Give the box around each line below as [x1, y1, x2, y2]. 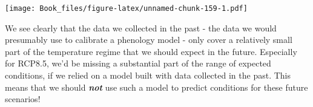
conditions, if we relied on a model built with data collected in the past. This [5, 69, 291, 82]
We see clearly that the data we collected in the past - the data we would [5, 21, 277, 34]
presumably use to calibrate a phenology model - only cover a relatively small [5, 33, 292, 46]
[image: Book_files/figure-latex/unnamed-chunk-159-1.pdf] [5, 4, 248, 13]
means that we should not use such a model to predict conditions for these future [5, 80, 308, 93]
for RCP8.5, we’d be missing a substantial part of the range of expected [5, 57, 271, 70]
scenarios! [5, 92, 41, 105]
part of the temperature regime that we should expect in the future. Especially [5, 45, 297, 57]
